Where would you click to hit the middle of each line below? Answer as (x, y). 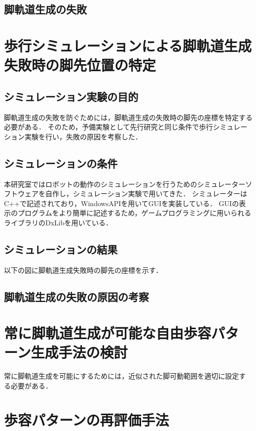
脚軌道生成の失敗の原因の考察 (76, 296)
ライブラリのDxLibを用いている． (58, 222)
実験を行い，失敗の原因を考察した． (83, 136)
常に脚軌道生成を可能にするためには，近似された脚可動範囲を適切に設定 (122, 376)
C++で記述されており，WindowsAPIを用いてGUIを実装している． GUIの (122, 203)
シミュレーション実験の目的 (71, 96)
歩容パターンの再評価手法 (87, 419)
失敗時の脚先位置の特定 (80, 65)
